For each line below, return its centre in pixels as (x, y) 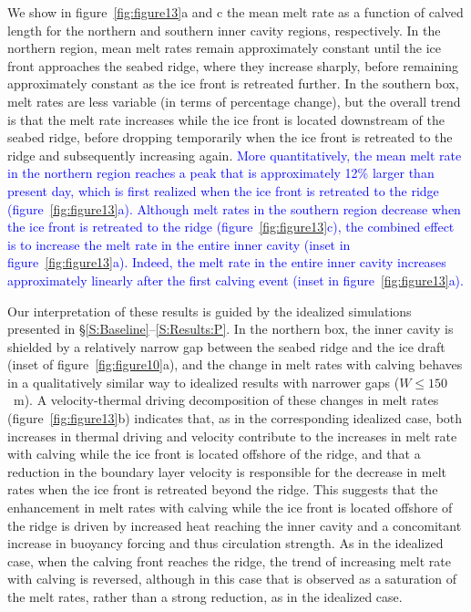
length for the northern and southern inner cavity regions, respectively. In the (224, 30)
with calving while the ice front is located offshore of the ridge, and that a (214, 454)
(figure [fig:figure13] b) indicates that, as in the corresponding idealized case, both (235, 418)
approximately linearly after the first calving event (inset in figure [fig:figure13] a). (235, 280)
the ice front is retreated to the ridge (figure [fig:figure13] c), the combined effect (231, 227)
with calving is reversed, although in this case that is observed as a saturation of (232, 579)
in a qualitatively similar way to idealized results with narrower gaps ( (204, 382)
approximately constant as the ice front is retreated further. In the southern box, (233, 83)
